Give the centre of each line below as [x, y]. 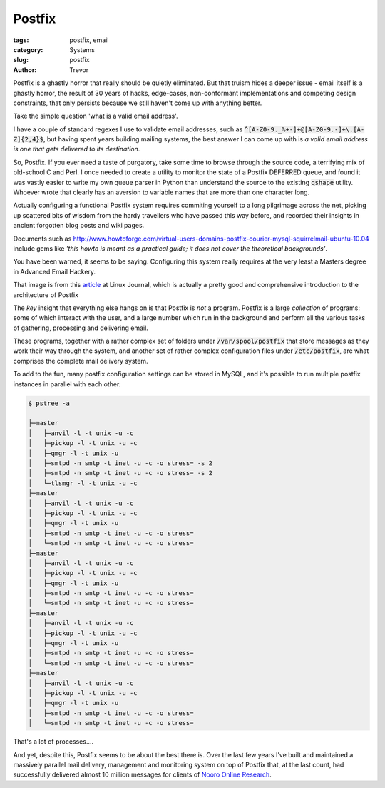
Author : [25, 70]
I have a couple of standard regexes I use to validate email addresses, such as [128, 129]
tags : [21, 40]
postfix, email [89, 40]
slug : [21, 60]
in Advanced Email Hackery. [55, 271]
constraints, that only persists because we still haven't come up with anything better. [138, 103]
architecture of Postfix [46, 295]
